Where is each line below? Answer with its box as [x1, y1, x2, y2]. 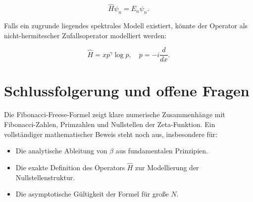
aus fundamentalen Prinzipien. [115, 145, 208, 156]
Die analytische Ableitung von [15, 145, 107, 156]
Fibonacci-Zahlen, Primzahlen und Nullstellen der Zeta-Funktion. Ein [4, 119, 215, 129]
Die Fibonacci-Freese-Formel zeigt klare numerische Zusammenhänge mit [4, 109, 225, 120]
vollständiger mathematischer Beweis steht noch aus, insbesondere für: [4, 129, 217, 139]
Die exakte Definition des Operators [15, 162, 125, 172]
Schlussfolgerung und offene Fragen [4, 80, 250, 101]
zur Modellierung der [135, 162, 199, 172]
